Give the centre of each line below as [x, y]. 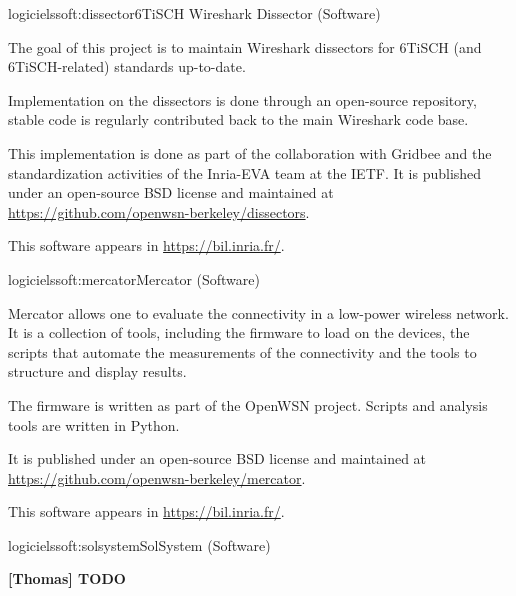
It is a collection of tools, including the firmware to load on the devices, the [239, 332]
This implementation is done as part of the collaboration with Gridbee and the [250, 152]
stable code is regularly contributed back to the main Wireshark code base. [238, 119]
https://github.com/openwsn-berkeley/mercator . [157, 477]
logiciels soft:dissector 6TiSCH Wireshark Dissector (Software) [194, 13]
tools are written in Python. [94, 424]
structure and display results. [97, 371]
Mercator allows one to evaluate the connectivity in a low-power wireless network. [258, 312]
